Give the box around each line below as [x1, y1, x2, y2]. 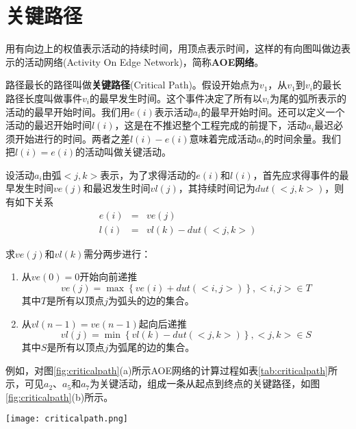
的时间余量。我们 [264, 131, 342, 145]
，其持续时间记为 [178, 181, 255, 195]
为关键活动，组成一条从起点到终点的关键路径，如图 [90, 376, 320, 391]
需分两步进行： [84, 246, 151, 260]
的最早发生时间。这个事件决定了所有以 [89, 90, 262, 105]
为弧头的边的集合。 [107, 293, 194, 307]
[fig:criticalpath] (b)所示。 [5, 389, 114, 404]
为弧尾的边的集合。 [108, 340, 195, 354]
